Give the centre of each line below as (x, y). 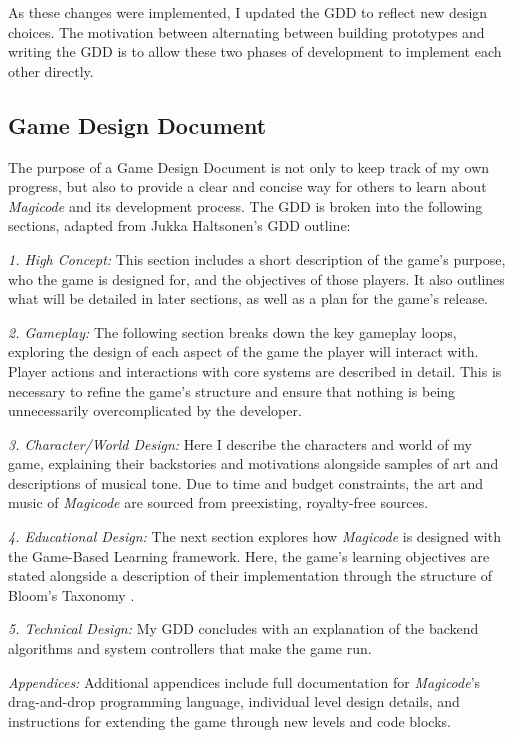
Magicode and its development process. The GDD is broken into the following (245, 205)
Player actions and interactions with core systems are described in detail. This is (255, 370)
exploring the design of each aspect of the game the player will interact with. (243, 351)
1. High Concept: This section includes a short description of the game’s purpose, (257, 258)
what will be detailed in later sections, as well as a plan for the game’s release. (248, 298)
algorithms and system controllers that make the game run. (190, 648)
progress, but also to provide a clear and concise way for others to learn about (247, 186)
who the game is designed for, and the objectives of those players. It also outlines (256, 278)
